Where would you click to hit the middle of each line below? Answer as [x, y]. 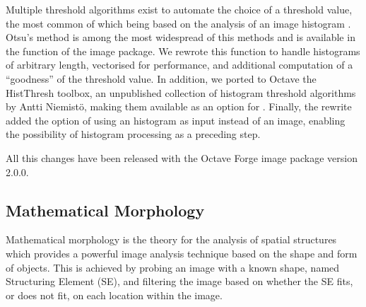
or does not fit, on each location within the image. [114, 295]
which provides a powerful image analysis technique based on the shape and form [182, 253]
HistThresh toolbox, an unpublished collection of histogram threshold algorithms [181, 92]
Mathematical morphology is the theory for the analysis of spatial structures [171, 239]
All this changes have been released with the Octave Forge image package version [182, 157]
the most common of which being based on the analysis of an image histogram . [178, 23]
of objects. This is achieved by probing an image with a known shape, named [173, 267]
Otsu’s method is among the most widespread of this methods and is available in [181, 37]
